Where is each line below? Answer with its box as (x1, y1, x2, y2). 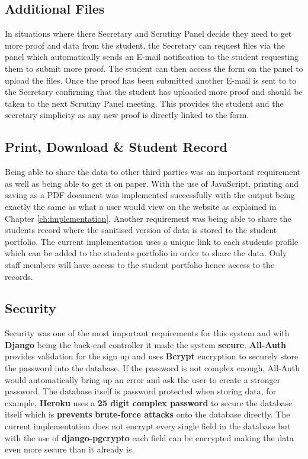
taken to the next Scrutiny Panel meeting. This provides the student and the (5, 97, 284, 109)
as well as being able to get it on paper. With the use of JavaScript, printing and (5, 177, 299, 189)
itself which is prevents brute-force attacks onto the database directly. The (5, 408, 290, 420)
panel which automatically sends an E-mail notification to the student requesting (5, 50, 299, 63)
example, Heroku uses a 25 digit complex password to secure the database (5, 396, 293, 409)
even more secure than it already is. (5, 443, 134, 455)
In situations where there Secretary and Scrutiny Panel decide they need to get (5, 27, 292, 40)
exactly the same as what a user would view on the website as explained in (5, 200, 277, 212)
